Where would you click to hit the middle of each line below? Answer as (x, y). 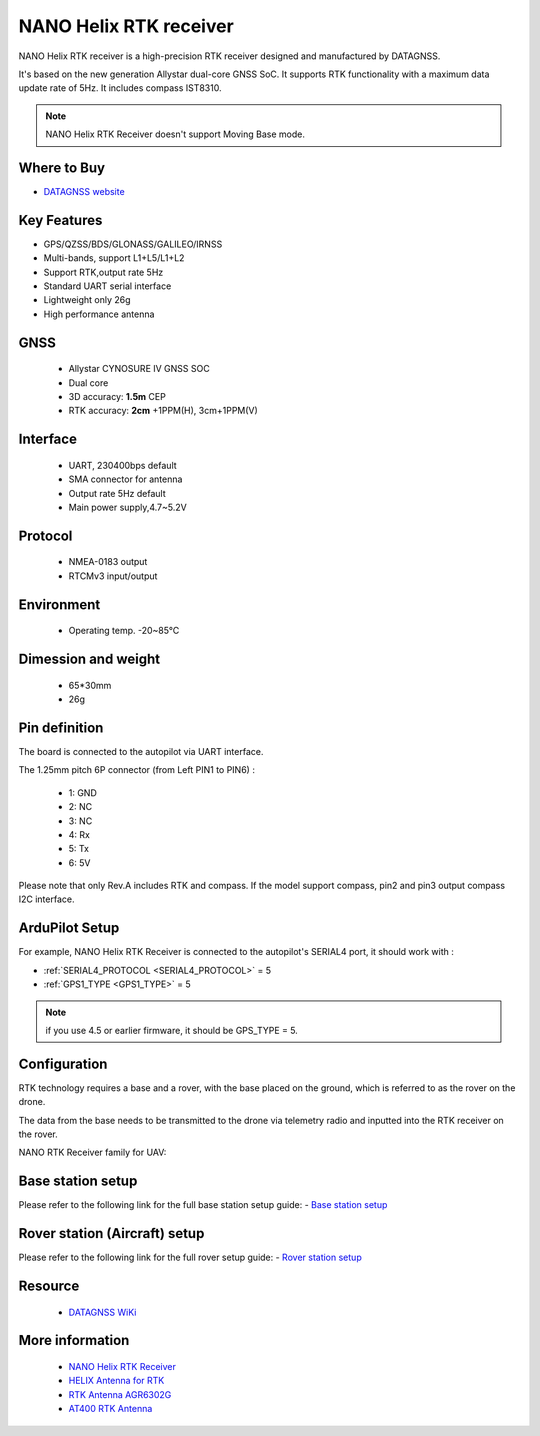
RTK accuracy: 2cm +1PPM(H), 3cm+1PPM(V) (163, 411)
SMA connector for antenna (125, 479)
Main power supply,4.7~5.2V (127, 507)
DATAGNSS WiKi (102, 1312)
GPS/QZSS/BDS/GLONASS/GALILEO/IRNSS (133, 244)
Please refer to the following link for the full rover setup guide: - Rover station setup (190, 1257)
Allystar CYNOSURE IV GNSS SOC (139, 369)
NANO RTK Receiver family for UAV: (92, 1152)
